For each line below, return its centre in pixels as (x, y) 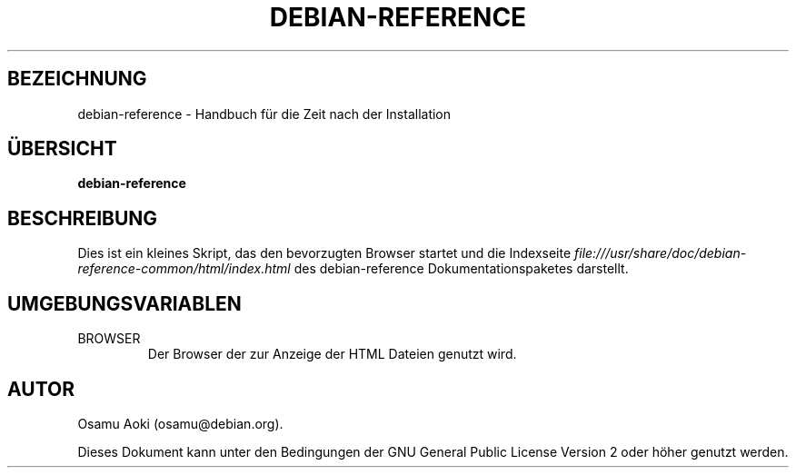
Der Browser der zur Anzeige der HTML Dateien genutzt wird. (332, 354)
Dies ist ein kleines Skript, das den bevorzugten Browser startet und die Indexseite (324, 253)
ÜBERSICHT (62, 149)
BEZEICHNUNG (77, 79)
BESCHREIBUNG (83, 218)
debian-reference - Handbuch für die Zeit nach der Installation (264, 114)
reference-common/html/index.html (184, 269)
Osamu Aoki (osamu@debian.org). (180, 423)
